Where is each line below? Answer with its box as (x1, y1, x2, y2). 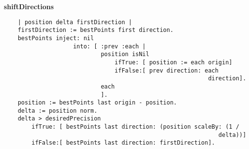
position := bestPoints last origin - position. (17, 99, 177, 106)
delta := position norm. (17, 107, 98, 114)
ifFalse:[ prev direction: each (115, 67, 219, 74)
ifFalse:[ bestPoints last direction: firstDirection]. (31, 139, 215, 147)
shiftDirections (4, 1, 54, 11)
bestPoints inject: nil (17, 34, 94, 42)
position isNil (101, 51, 149, 58)
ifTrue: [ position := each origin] (115, 59, 233, 66)
